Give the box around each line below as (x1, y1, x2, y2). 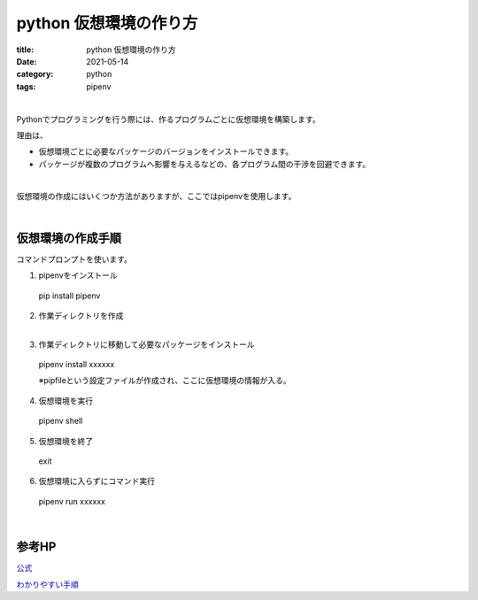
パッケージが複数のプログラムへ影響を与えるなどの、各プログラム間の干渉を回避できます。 (38, 158, 371, 169)
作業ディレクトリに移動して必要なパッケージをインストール (38, 339, 256, 350)
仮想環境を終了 (38, 435, 93, 446)
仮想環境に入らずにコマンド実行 (38, 476, 155, 487)
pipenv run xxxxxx (38, 496, 106, 506)
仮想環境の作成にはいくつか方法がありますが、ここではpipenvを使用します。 (16, 191, 297, 202)
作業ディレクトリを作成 (38, 310, 124, 320)
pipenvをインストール (38, 270, 119, 281)
